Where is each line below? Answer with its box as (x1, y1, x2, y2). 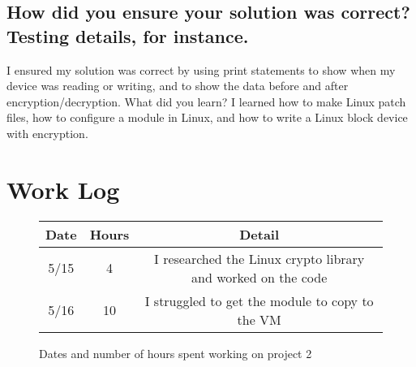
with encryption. (6, 124, 88, 141)
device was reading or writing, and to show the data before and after (6, 77, 349, 94)
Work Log (6, 172, 120, 205)
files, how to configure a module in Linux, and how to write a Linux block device (6, 109, 408, 126)
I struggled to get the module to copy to (144, 291, 374, 310)
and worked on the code (191, 267, 328, 287)
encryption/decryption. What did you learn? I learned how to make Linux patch (6, 93, 406, 110)
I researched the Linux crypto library (154, 248, 365, 268)
